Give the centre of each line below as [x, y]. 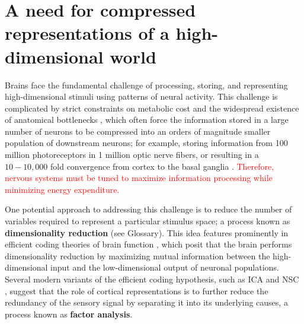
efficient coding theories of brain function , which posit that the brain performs [148, 244]
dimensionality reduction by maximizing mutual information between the [137, 255]
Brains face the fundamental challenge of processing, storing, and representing [146, 85]
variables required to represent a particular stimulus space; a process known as [148, 221]
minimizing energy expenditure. [62, 189]
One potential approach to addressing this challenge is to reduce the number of [148, 209]
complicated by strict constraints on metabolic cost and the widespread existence [152, 108]
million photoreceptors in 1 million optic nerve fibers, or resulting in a [132, 155]
